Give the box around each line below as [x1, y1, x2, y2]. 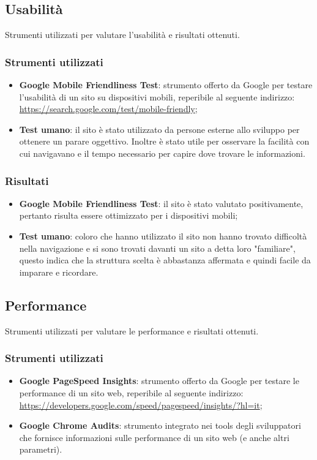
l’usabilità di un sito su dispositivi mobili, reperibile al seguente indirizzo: [19, 90, 295, 103]
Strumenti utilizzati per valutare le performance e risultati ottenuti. [5, 324, 259, 337]
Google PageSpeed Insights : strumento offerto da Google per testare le [19, 374, 299, 387]
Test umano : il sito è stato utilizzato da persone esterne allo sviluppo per [19, 123, 300, 135]
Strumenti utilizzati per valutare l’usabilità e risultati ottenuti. [5, 28, 240, 41]
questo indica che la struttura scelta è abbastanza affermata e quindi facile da [19, 254, 311, 266]
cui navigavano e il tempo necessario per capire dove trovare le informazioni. [19, 146, 305, 159]
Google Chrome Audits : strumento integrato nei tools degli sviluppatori [19, 419, 301, 432]
